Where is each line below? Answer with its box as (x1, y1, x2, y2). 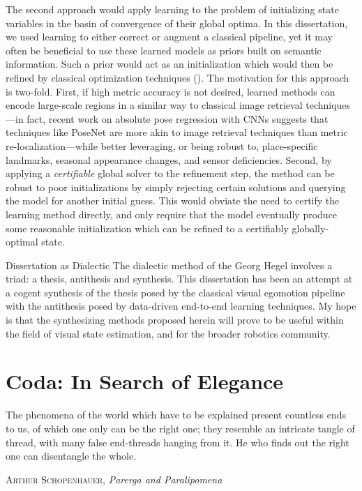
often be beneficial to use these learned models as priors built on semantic (6, 43, 322, 57)
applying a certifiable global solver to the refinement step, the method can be (6, 166, 335, 181)
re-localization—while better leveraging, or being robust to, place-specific (6, 138, 318, 153)
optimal (6, 234, 38, 249)
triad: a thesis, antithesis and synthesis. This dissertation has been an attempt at (6, 271, 353, 286)
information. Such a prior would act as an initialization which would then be (6, 56, 333, 71)
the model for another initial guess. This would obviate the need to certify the (6, 193, 340, 208)
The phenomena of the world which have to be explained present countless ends (6, 407, 347, 422)
